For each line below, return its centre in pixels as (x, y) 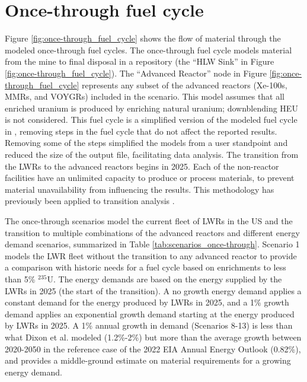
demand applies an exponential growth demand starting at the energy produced (150, 313)
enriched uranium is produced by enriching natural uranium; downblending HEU (151, 108)
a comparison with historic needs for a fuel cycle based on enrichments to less (145, 267)
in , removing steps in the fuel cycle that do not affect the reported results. (141, 131)
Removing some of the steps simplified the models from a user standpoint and (146, 143)
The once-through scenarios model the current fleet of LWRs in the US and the (149, 221)
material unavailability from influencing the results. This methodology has (140, 189)
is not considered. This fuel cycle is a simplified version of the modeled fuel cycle (151, 120)
